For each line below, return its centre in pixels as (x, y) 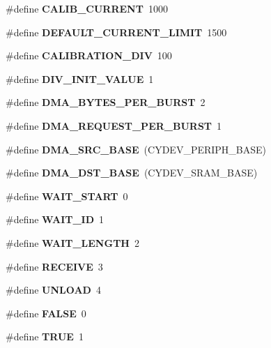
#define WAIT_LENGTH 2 (72, 242)
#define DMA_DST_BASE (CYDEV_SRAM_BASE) (132, 173)
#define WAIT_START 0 (67, 196)
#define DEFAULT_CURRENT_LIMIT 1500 (116, 32)
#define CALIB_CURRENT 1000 (87, 8)
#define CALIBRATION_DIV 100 (89, 55)
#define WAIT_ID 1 (55, 219)
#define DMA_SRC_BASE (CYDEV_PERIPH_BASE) (136, 149)
